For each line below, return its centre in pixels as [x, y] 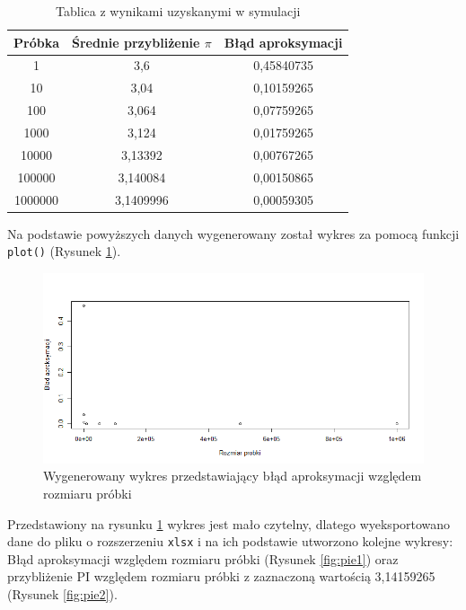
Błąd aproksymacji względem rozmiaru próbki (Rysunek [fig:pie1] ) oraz [203, 558]
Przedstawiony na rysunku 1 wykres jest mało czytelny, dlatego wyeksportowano [229, 523]
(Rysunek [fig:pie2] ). [62, 594]
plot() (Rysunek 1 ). [64, 251]
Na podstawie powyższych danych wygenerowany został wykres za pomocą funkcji [233, 233]
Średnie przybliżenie [136, 42]
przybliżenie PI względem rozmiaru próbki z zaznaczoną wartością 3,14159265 [221, 576]
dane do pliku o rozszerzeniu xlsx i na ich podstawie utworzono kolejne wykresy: [230, 541]
